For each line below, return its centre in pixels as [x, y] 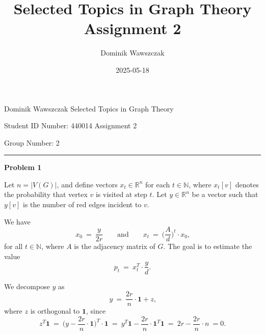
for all [14, 246]
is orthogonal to [55, 311]
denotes [247, 184]
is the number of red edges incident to [82, 204]
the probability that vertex [46, 194]
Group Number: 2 [32, 142]
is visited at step [121, 194]
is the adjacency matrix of [115, 246]
